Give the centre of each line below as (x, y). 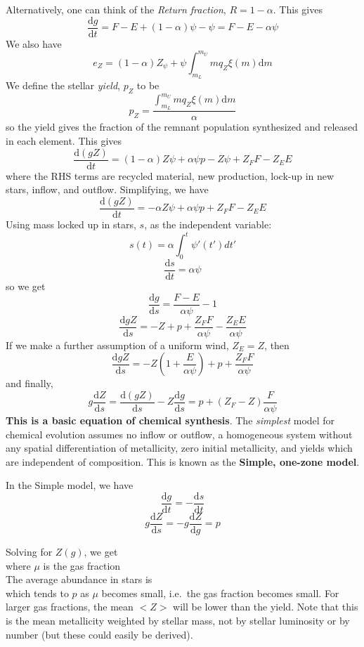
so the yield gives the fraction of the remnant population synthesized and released (182, 127)
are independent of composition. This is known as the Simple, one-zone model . (183, 461)
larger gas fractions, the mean (70, 607)
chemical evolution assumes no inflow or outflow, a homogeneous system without (179, 434)
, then (277, 345)
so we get (26, 286)
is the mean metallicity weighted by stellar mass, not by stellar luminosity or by (178, 620)
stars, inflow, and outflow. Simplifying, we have (107, 189)
